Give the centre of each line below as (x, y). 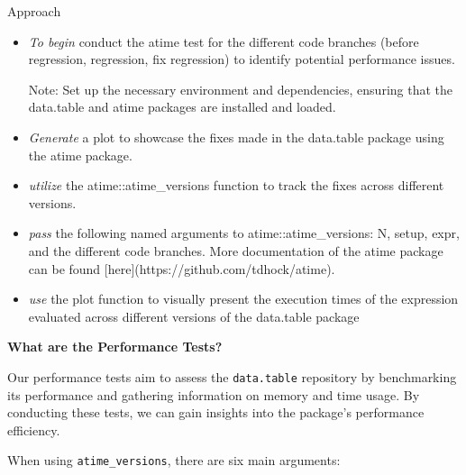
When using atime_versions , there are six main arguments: (174, 460)
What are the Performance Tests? (115, 347)
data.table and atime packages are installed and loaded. (182, 107)
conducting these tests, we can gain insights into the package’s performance (216, 412)
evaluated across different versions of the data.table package (194, 316)
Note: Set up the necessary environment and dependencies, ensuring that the (240, 89)
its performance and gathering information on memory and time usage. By (214, 394)
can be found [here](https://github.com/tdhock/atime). (182, 268)
